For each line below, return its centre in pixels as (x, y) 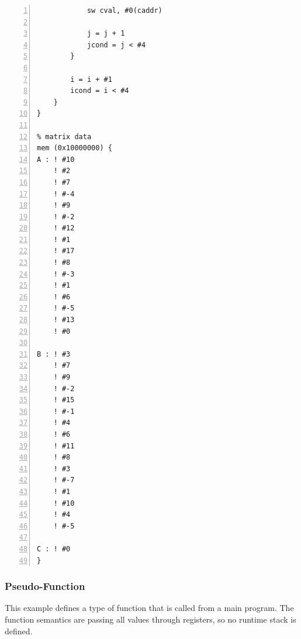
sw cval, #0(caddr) (124, 11)
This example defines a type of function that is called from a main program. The (149, 608)
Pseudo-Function (45, 586)
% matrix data (64, 137)
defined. (19, 631)
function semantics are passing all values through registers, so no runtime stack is (150, 619)
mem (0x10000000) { (75, 148)
